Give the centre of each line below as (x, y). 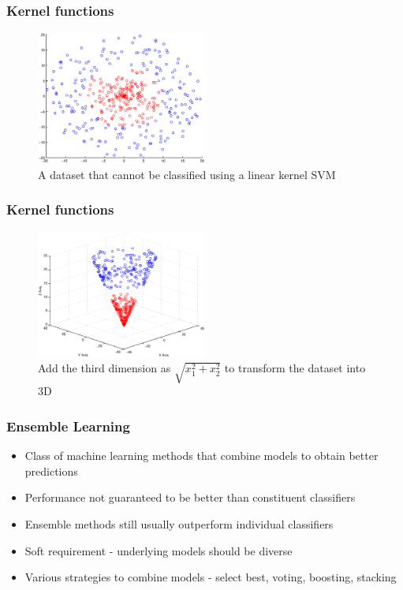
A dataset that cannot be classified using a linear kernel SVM (187, 174)
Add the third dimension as (104, 368)
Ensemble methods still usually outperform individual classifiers (179, 524)
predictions (51, 471)
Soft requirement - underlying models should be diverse (159, 550)
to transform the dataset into (295, 368)
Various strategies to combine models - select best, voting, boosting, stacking (211, 577)
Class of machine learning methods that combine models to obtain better (201, 456)
